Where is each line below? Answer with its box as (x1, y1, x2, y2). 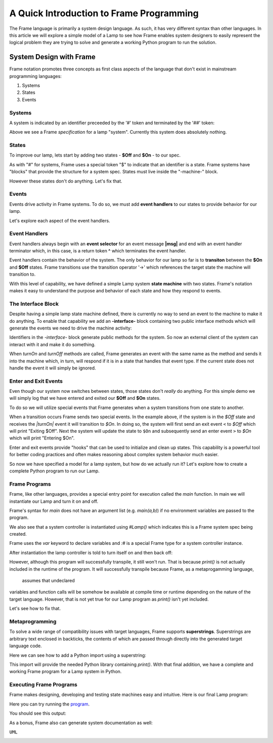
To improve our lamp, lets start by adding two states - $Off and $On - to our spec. (9, 152, 181, 158)
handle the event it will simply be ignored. (9, 365, 96, 371)
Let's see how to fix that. (9, 606, 61, 612)
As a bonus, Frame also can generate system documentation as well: (9, 720, 153, 726)
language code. (9, 643, 42, 649)
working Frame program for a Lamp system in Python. (9, 668, 122, 675)
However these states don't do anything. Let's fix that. (9, 178, 122, 184)
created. (9, 531, 27, 537)
